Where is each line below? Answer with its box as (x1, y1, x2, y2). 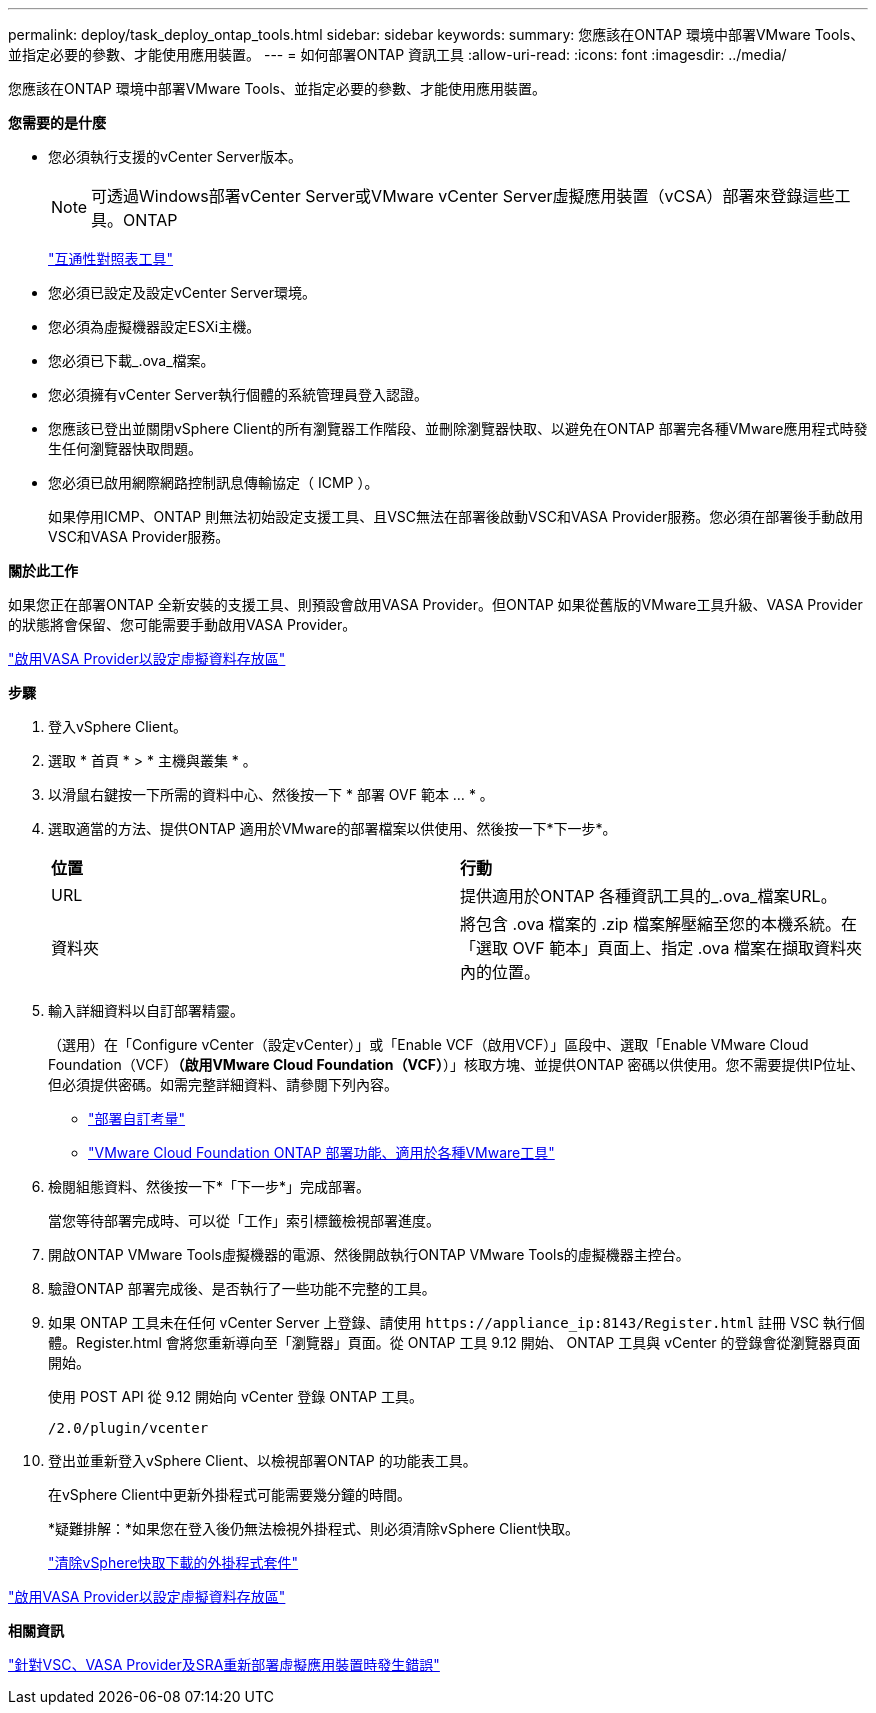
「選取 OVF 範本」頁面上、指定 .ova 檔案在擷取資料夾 (460, 938, 862, 958)
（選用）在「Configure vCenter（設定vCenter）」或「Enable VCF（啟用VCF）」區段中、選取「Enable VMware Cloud (48, 1036, 809, 1053)
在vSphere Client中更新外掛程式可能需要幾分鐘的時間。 (48, 1486, 412, 1503)
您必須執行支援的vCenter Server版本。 (48, 148, 303, 165)
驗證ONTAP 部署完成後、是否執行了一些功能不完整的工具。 (48, 1280, 436, 1297)
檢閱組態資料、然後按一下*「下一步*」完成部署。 (48, 1178, 371, 1195)
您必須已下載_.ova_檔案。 (48, 352, 215, 369)
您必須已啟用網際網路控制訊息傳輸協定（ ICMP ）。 (48, 474, 379, 491)
